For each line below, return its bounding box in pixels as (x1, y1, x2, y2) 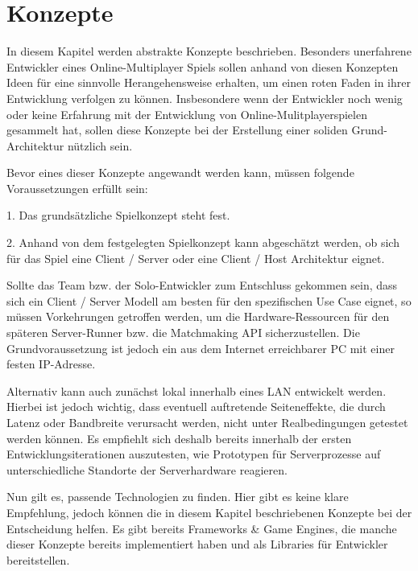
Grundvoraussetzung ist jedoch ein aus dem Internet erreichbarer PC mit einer (6, 339, 395, 356)
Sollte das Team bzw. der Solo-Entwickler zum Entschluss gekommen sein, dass (6, 277, 398, 294)
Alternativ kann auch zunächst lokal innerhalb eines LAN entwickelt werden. (6, 382, 387, 399)
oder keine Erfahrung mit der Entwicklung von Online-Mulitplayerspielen (6, 105, 367, 122)
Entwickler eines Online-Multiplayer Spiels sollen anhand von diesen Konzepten (6, 58, 399, 75)
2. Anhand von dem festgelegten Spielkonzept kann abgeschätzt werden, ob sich (6, 234, 399, 251)
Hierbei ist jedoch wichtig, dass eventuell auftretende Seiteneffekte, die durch (6, 398, 386, 415)
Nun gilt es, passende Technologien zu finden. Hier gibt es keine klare (6, 488, 349, 505)
